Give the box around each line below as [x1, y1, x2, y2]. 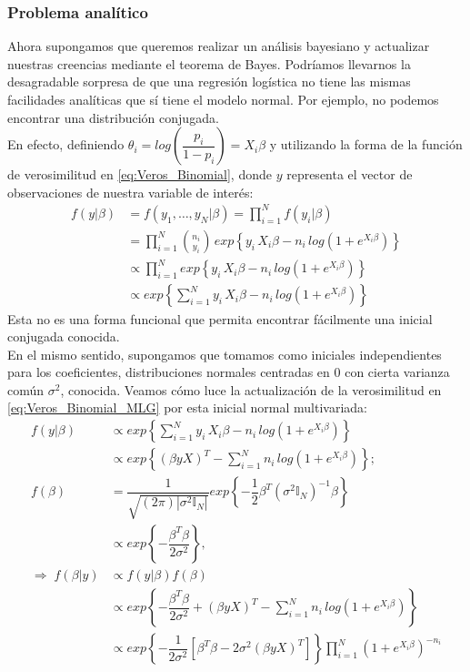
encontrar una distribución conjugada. [7, 107, 219, 127]
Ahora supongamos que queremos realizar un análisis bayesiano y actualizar [7, 36, 430, 56]
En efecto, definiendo [7, 135, 125, 154]
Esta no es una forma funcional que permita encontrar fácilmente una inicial [7, 309, 433, 328]
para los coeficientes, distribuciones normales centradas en [7, 362, 330, 382]
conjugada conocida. [7, 327, 120, 346]
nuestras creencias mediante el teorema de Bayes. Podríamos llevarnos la [7, 54, 411, 73]
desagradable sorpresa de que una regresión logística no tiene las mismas [7, 72, 411, 91]
